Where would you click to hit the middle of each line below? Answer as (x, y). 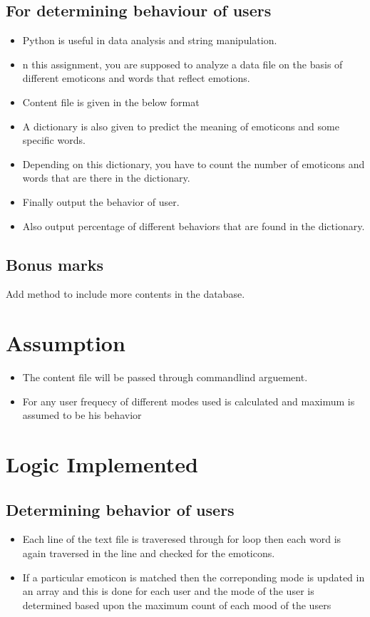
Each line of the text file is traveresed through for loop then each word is (182, 539)
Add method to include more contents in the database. (125, 294)
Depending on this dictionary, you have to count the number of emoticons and (194, 164)
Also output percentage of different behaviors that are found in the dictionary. (194, 225)
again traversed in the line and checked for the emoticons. (149, 553)
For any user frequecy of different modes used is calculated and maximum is (189, 401)
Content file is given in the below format (111, 102)
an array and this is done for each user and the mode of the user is (168, 591)
